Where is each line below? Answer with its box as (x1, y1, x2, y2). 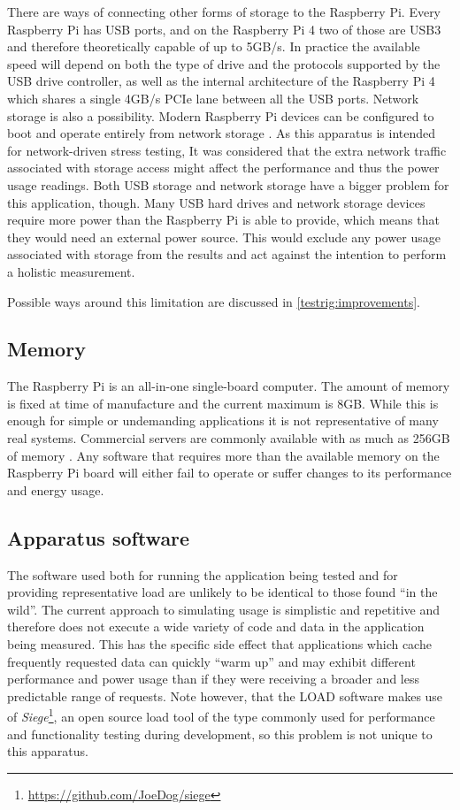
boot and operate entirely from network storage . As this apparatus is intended (7, 124, 436, 142)
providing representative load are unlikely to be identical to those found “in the (7, 583, 438, 601)
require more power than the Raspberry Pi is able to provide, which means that (7, 210, 440, 229)
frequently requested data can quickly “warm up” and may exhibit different (7, 652, 416, 670)
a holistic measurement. (7, 262, 135, 280)
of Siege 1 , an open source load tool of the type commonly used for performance (7, 705, 435, 726)
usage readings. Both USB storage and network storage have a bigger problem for (7, 175, 449, 194)
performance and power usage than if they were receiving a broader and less (7, 669, 419, 688)
